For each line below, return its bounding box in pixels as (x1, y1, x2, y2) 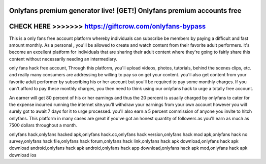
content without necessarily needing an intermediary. (9, 56, 118, 62)
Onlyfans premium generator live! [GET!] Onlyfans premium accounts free (9, 6, 241, 15)
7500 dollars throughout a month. (9, 122, 77, 128)
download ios (9, 152, 36, 158)
